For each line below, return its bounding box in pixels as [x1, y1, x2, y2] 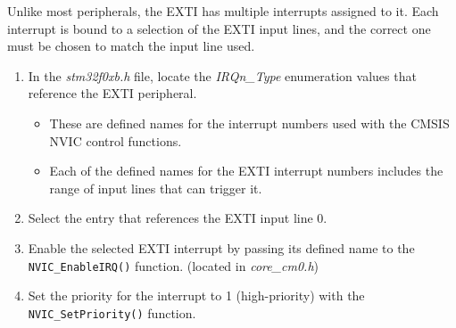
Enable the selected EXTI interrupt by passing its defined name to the [28, 238, 415, 257]
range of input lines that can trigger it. [49, 178, 262, 197]
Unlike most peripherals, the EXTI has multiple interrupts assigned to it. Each [7, 2, 439, 20]
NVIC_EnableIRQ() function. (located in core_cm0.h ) [28, 256, 319, 275]
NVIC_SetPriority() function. [28, 303, 196, 322]
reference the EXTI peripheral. [28, 84, 197, 102]
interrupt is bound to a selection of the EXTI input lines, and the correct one [7, 19, 431, 37]
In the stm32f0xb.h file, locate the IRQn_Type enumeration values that [28, 66, 417, 85]
